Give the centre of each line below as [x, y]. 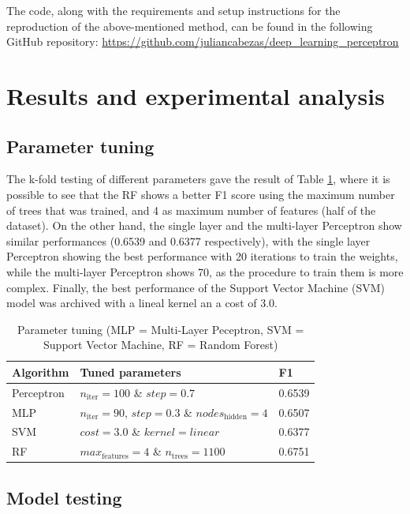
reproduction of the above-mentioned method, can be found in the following [190, 26]
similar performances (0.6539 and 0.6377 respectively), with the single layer [188, 240]
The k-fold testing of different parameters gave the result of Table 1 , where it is [198, 179]
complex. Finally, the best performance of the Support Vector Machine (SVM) [196, 287]
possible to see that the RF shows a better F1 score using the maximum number [201, 194]
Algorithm [41, 371]
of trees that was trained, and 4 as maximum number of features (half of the [191, 210]
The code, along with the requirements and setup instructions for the [173, 10]
